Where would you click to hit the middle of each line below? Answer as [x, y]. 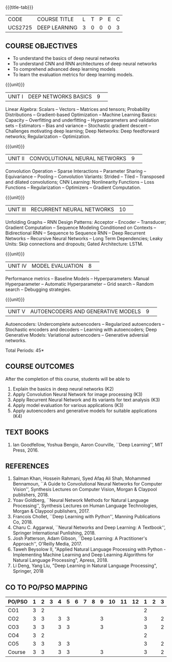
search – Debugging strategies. [38, 289]
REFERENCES [27, 466]
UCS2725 [20, 28]
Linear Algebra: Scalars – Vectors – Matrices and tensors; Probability [78, 109]
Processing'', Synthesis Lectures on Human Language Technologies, [85, 506]
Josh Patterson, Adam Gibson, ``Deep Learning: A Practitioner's [80, 538]
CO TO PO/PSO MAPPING [47, 587]
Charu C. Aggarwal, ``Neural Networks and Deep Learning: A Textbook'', [89, 528]
